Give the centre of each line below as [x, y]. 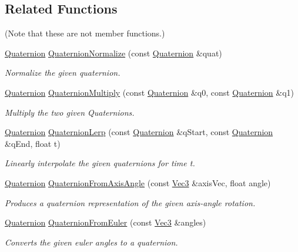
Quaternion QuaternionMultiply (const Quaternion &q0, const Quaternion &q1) [150, 92]
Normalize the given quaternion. [63, 73]
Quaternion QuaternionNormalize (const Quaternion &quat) [113, 53]
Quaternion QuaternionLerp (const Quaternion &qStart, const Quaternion [139, 132]
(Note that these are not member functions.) [85, 33]
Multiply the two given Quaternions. [70, 112]
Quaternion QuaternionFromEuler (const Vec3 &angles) [106, 222]
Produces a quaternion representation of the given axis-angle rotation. [130, 202]
